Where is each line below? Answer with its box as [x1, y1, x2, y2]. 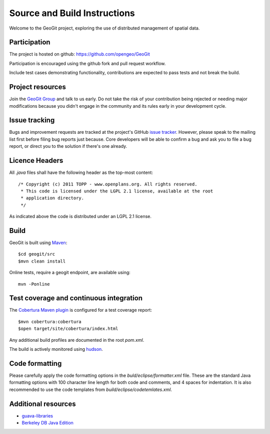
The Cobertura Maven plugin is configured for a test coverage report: [9, 307, 152, 313]
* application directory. [20, 195, 84, 201]
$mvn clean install [18, 258, 66, 264]
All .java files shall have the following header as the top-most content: [9, 169, 153, 175]
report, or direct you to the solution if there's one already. [9, 143, 127, 149]
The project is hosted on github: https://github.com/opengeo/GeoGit [9, 51, 150, 57]
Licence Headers [9, 156, 63, 165]
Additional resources [9, 399, 76, 408]
